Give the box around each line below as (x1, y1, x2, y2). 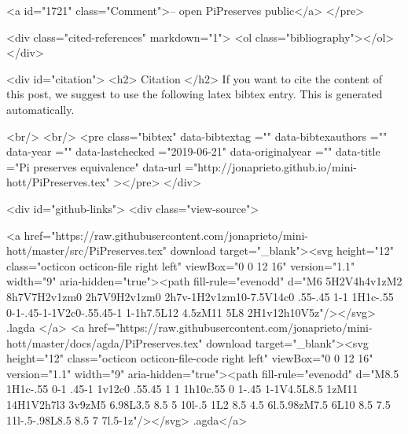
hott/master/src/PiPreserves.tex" (6, 242, 167, 259)
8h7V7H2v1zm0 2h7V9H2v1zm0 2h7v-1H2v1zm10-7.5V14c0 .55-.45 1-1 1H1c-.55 (6, 288, 394, 304)
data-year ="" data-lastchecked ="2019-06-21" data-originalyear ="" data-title (6, 143, 380, 160)
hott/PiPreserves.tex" (6, 174, 110, 190)
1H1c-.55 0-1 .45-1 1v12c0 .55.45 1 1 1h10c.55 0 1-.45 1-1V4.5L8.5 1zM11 (6, 381, 358, 397)
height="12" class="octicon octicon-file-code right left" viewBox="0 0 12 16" (6, 350, 373, 366)
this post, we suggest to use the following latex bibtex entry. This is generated (6, 86, 383, 102)
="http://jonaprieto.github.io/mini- (185, 158, 357, 175)
